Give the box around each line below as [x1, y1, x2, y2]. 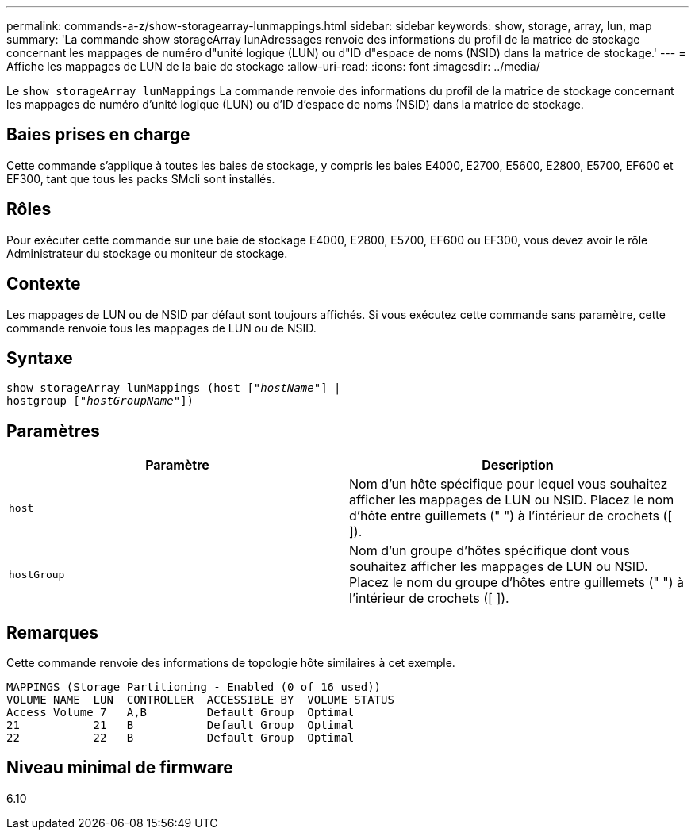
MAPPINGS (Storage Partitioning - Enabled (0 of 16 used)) [6, 681, 382, 694]
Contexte [6, 274, 81, 294]
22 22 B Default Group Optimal [6, 731, 355, 745]
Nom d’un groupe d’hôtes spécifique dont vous [349, 543, 630, 559]
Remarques [6, 622, 99, 642]
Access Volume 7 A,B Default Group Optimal [6, 706, 355, 719]
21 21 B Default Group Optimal [6, 719, 355, 732]
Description [482, 457, 554, 474]
